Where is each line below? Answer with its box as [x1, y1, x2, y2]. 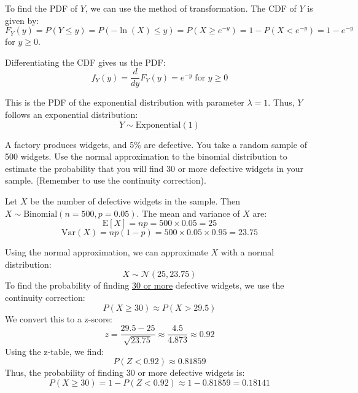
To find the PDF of [5, 2, 78, 14]
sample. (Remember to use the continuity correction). [5, 174, 206, 187]
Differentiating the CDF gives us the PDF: [5, 55, 166, 68]
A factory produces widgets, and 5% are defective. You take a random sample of [5, 138, 307, 150]
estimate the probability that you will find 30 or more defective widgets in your [5, 161, 304, 174]
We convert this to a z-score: [5, 312, 112, 325]
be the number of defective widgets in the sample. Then [30, 195, 240, 207]
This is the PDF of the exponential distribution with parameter [5, 96, 244, 109]
